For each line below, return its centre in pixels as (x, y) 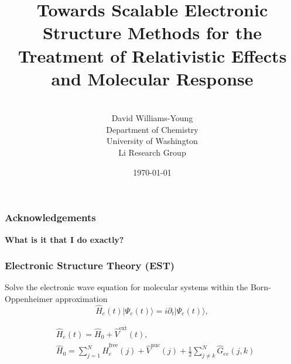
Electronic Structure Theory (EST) (90, 265)
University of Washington (152, 141)
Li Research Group (152, 152)
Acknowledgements (50, 217)
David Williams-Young (152, 118)
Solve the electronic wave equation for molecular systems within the (126, 287)
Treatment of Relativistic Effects (152, 55)
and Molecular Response (152, 78)
